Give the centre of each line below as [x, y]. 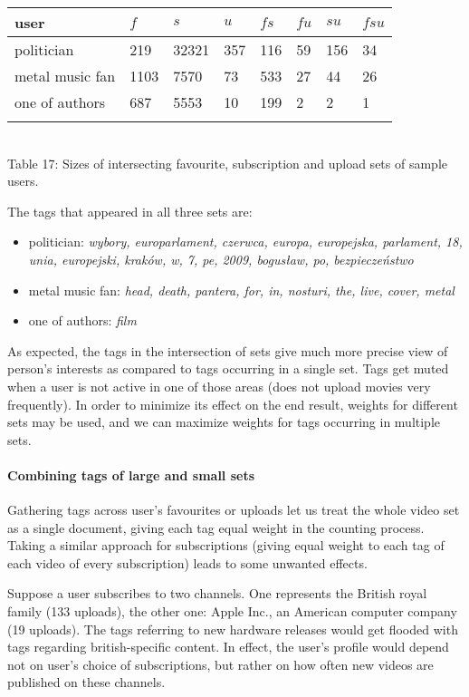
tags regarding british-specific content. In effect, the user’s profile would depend [228, 647]
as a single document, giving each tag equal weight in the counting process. [216, 527]
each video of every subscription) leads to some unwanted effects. [187, 562]
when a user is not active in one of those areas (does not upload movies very [219, 386]
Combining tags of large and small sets [131, 474]
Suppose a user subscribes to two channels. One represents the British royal [217, 593]
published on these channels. [86, 682]
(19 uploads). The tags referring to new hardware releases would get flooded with [233, 629]
